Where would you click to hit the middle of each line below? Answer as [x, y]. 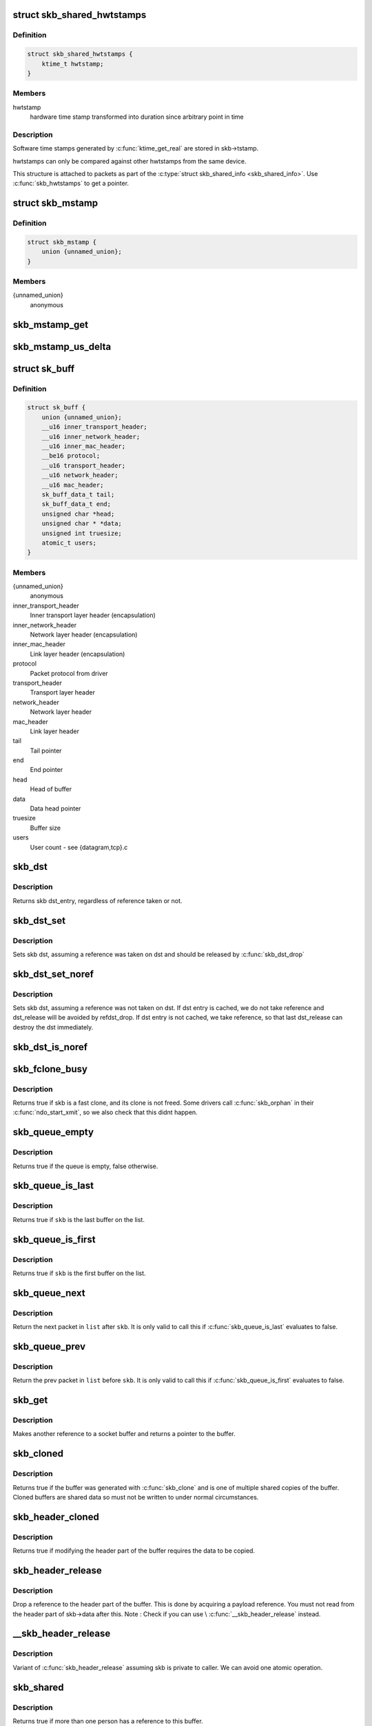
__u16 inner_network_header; [91, 436]
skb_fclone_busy [50, 1069]
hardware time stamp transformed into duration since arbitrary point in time [137, 117]
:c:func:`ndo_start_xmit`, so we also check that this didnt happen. [105, 1112]
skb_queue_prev [49, 1346]
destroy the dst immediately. [53, 1027]
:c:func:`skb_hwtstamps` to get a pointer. [71, 184]
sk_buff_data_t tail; [78, 494]
